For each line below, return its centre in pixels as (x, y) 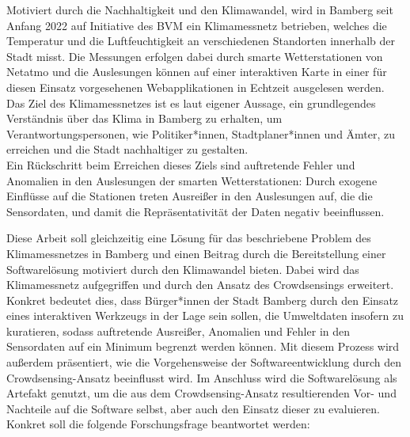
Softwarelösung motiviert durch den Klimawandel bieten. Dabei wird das (183, 269)
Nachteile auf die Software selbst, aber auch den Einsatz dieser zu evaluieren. (193, 408)
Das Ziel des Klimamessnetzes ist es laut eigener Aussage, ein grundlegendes (191, 103)
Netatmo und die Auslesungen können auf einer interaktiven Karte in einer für (197, 72)
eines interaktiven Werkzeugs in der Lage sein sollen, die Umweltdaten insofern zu (205, 315)
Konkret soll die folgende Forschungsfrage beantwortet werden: (158, 424)
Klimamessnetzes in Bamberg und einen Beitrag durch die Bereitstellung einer (196, 253)
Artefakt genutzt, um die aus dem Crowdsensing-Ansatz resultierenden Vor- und (201, 393)
